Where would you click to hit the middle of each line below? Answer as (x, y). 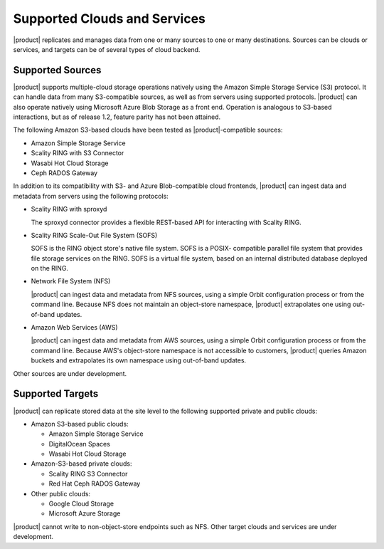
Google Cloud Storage (81, 504)
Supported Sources (57, 70)
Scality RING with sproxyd (69, 209)
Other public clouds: (61, 493)
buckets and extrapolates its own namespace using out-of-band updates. (139, 360)
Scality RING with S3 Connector (78, 153)
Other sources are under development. (70, 373)
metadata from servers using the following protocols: (91, 196)
